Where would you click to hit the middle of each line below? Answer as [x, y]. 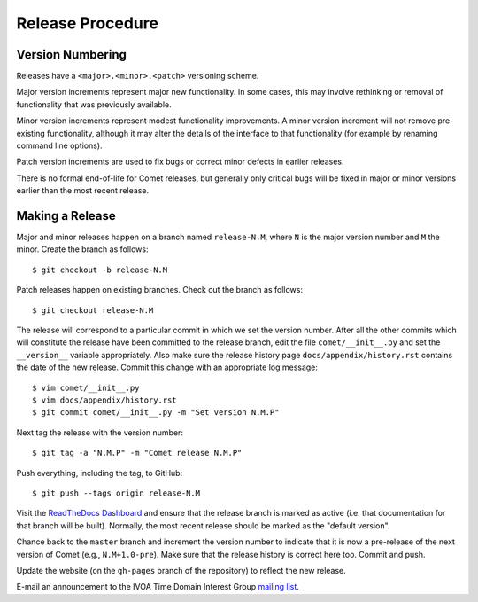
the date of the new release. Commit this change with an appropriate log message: [167, 367]
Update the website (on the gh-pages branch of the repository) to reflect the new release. [181, 570]
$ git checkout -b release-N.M [100, 270]
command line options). [59, 145]
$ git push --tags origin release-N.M [116, 493]
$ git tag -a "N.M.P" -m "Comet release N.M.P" [137, 453]
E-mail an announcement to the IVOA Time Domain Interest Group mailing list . [158, 587]
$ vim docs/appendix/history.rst [104, 400]
